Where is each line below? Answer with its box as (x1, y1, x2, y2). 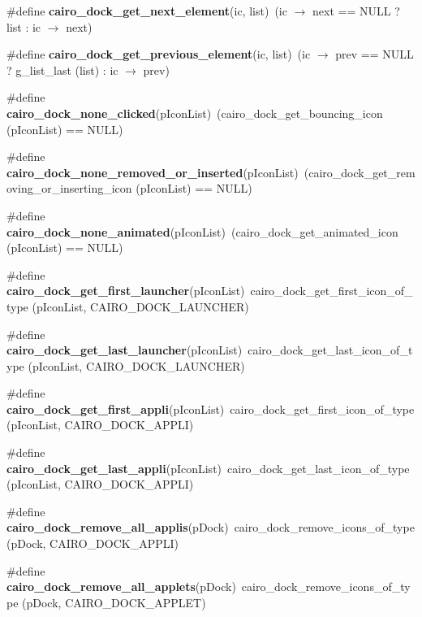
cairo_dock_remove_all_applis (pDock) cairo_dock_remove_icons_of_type (6, 519, 415, 536)
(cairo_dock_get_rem (304, 163, 416, 180)
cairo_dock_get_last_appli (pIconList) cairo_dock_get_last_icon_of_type (6, 459, 410, 476)
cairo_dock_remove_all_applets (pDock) (6, 578, 236, 595)
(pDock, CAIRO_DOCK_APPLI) (6, 535, 179, 552)
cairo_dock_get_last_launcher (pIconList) (6, 341, 243, 358)
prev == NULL (335, 46, 414, 63)
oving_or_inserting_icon (6, 180, 132, 197)
